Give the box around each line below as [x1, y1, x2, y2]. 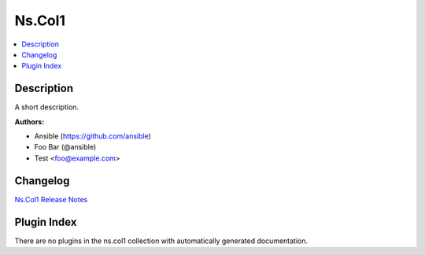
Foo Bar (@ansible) [34, 142, 97, 152]
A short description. [14, 102, 79, 112]
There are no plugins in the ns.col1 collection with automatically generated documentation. [14, 236, 309, 246]
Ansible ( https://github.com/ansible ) [34, 131, 151, 141]
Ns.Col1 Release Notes [14, 194, 88, 204]
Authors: [14, 116, 45, 126]
